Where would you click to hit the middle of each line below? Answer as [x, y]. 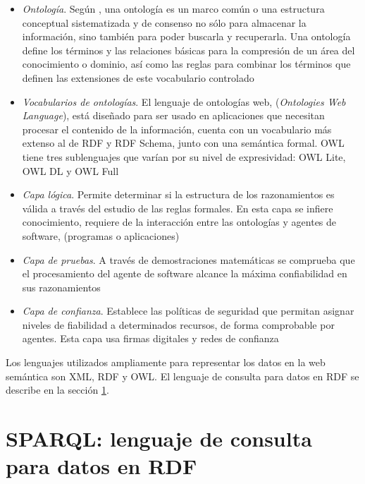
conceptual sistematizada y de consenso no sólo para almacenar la [164, 22]
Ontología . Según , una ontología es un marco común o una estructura [173, 8]
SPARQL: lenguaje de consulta [159, 438]
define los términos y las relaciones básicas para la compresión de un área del [188, 50]
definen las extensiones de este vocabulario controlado [138, 77]
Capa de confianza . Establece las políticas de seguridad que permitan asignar [188, 311]
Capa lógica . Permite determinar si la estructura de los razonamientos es [178, 194]
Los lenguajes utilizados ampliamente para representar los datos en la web [166, 362]
